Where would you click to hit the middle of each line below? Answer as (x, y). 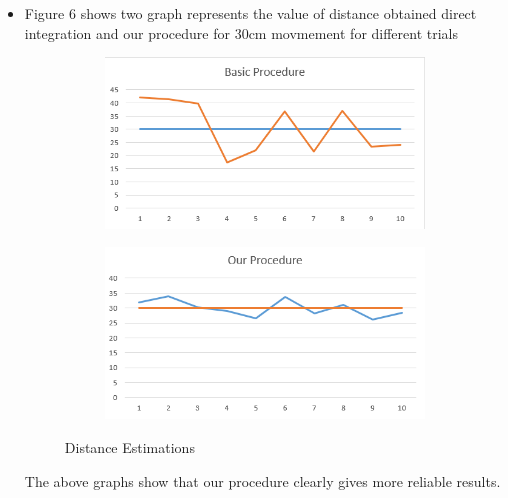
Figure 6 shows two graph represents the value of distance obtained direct (250, 13)
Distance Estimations (129, 447)
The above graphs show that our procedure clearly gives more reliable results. (262, 480)
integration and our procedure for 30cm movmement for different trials (241, 32)
